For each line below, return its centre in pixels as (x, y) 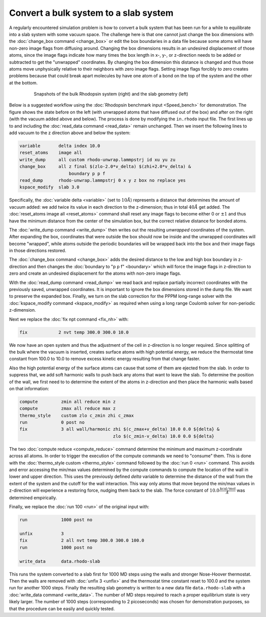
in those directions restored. (38, 251)
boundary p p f (87, 173)
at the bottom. (23, 83)
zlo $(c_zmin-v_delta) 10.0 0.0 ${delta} (164, 436)
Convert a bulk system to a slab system (91, 13)
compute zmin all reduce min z (67, 401)
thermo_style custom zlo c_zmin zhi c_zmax (77, 415)
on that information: (29, 388)
